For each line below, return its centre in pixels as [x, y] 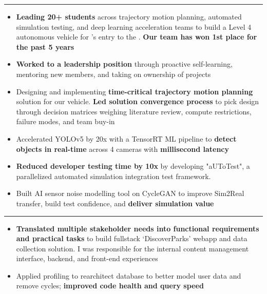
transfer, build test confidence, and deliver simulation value [115, 203]
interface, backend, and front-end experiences [87, 258]
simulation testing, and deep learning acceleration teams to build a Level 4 [134, 26]
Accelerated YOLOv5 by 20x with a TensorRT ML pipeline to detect [126, 138]
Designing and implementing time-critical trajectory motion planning [135, 91]
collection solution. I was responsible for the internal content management [132, 248]
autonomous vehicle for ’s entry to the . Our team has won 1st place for [137, 37]
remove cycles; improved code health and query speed [110, 286]
